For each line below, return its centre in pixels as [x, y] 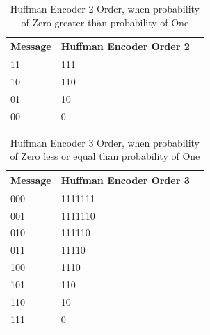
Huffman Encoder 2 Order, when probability [105, 8]
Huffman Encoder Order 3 [125, 180]
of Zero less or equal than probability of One [105, 156]
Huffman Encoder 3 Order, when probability [105, 142]
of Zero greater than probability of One [105, 22]
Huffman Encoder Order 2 [125, 46]
